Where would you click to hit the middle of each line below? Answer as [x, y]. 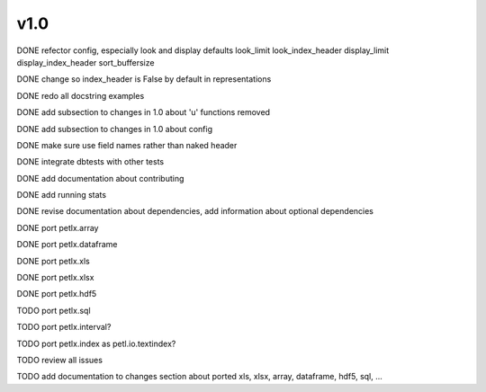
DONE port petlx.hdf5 [57, 294]
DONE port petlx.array [58, 227]
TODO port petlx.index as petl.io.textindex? [96, 343]
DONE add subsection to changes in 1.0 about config [115, 129]
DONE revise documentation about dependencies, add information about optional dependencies [195, 211]
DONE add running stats [62, 195]
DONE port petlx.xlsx [55, 278]
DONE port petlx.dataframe [67, 245]
